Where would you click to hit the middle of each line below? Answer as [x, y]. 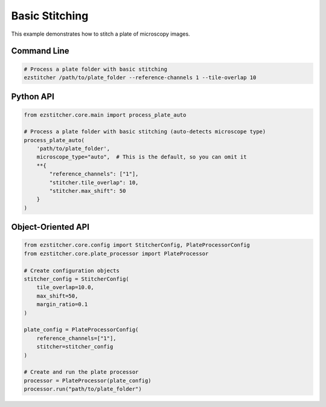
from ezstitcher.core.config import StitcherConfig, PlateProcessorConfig [137, 245]
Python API [33, 97]
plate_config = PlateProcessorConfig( [81, 330]
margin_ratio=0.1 [62, 304]
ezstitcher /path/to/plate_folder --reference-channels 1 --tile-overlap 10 [140, 77]
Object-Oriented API [50, 227]
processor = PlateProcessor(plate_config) [88, 380]
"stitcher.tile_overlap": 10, [94, 182]
